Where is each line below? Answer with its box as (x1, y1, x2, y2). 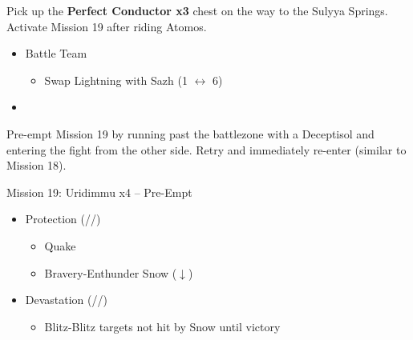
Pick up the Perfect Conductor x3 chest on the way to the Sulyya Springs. (6, 2, 388, 18)
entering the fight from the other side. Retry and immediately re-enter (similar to (6, 141, 407, 158)
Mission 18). (6, 157, 67, 174)
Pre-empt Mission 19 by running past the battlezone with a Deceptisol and (6, 125, 375, 142)
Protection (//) (25, 210, 101, 227)
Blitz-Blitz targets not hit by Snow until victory (44, 318, 281, 334)
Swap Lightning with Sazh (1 (44, 71, 188, 88)
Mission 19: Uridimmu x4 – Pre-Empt (6, 183, 192, 200)
